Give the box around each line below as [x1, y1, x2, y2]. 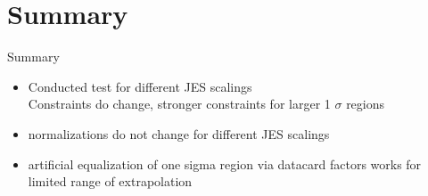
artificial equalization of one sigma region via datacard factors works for [28, 154, 422, 173]
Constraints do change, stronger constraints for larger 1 [28, 94, 331, 113]
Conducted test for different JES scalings [28, 77, 252, 95]
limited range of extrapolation [28, 172, 193, 191]
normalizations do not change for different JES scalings [28, 124, 330, 143]
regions [346, 94, 385, 113]
